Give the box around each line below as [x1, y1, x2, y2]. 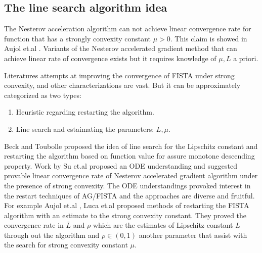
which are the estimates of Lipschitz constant [93, 220, 233, 230]
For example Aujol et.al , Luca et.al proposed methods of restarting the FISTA [4, 200, 249, 211]
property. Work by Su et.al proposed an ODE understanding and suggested [4, 160, 238, 171]
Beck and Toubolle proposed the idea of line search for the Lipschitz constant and [4, 140, 258, 151]
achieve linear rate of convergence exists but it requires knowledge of [4, 53, 216, 63]
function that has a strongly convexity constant [4, 33, 151, 43]
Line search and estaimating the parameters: [16, 123, 154, 134]
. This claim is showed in [170, 33, 247, 43]
